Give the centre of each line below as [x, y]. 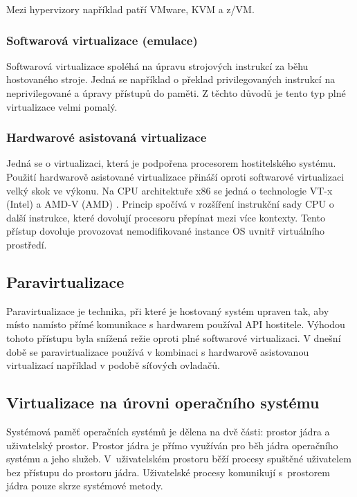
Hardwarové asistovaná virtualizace [107, 137]
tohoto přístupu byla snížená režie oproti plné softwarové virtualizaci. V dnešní [174, 337]
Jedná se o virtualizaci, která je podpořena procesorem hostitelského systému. [171, 163]
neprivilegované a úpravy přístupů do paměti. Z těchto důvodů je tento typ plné [176, 93]
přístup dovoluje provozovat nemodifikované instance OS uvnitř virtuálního [166, 231]
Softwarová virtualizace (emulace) [102, 40]
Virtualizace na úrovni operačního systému [163, 403]
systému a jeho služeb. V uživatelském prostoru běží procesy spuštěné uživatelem [179, 459]
